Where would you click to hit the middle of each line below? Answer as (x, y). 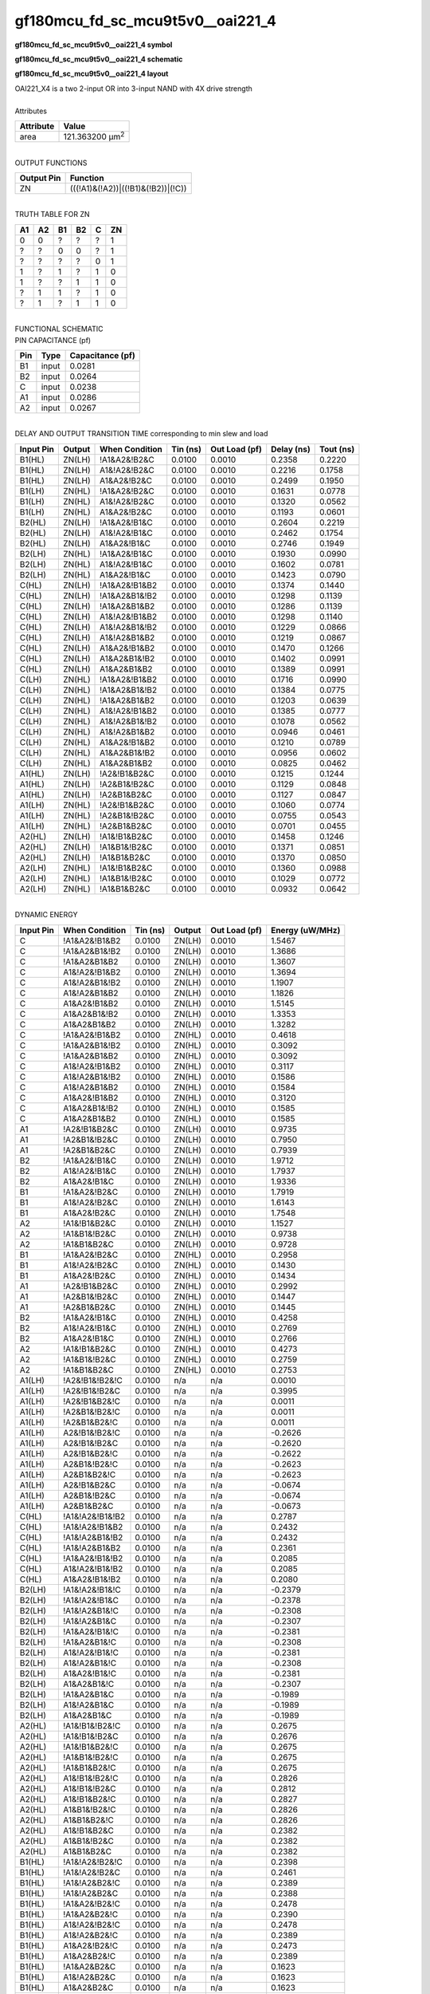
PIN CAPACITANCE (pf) (53, 340)
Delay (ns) (291, 449)
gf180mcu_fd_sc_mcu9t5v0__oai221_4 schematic (99, 59)
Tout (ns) (337, 449)
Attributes (31, 111)
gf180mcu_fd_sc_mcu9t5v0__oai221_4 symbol (94, 45)
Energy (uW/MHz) (306, 930)
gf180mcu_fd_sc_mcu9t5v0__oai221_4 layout (92, 74)
